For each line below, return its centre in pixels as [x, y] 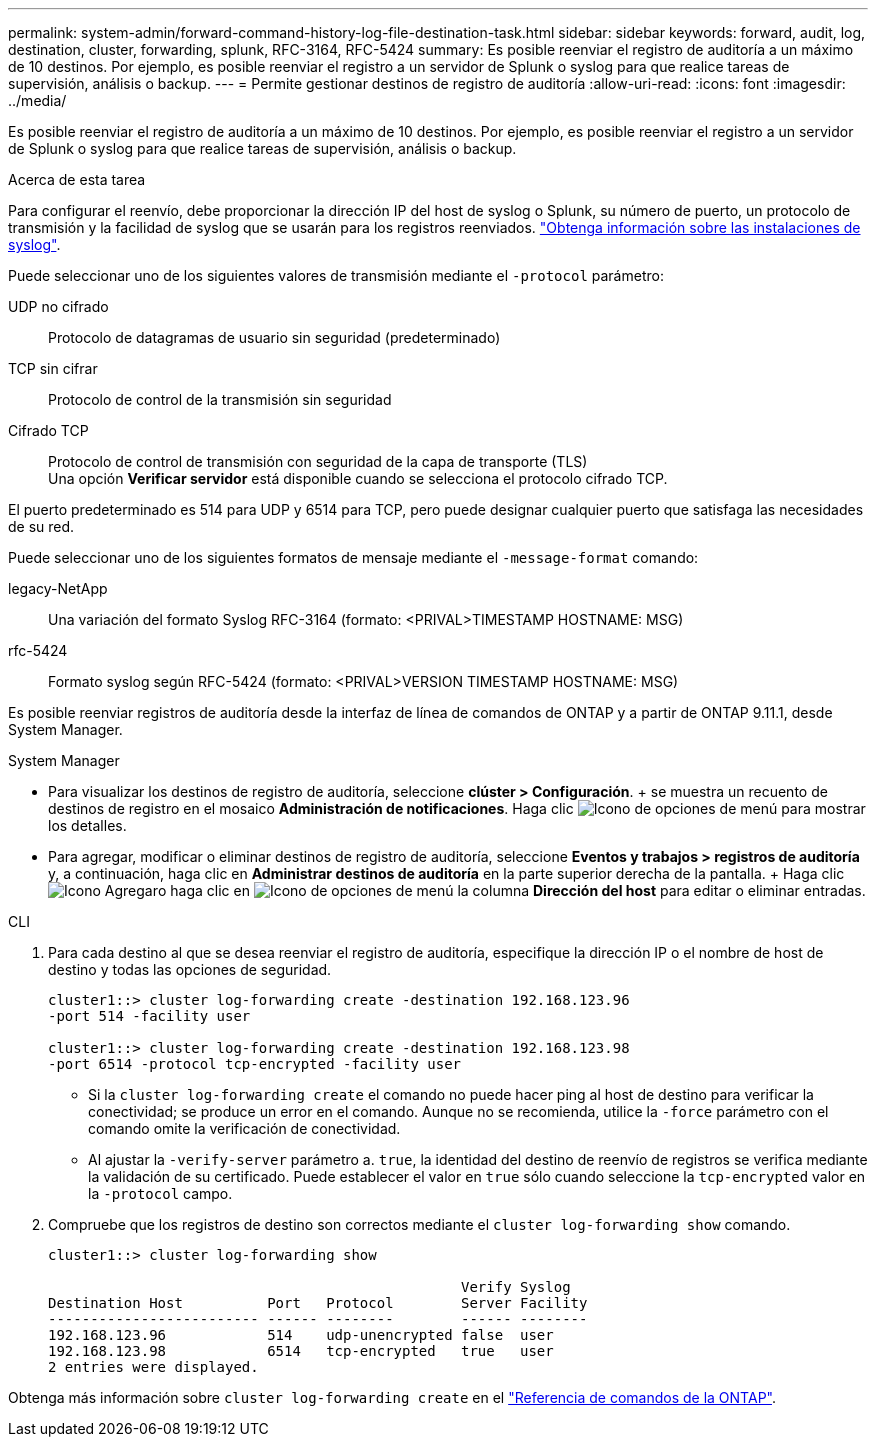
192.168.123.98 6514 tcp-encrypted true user [301, 1351]
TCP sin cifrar [53, 368]
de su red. [41, 526]
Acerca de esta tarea [77, 179]
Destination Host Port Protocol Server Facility [318, 1303]
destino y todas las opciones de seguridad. [190, 969]
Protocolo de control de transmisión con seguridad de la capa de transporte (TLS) [318, 461]
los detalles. [87, 825]
